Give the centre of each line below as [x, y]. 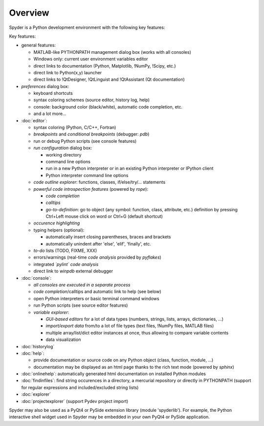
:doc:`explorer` [36, 394]
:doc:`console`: [36, 278]
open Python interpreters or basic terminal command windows [96, 298]
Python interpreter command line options [87, 175]
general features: [39, 45]
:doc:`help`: [33, 353]
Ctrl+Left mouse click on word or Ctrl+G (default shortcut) [104, 216]
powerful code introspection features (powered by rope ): [91, 189]
